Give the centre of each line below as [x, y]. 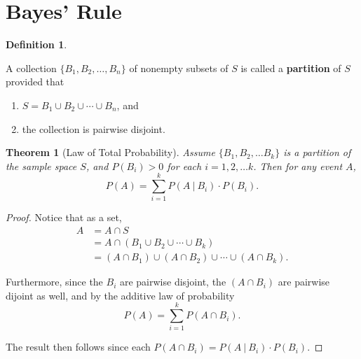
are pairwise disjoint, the [173, 282]
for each [184, 166]
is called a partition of [291, 68]
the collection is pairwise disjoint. [94, 128]
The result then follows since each [78, 347]
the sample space [41, 166]
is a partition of [317, 152]
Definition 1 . [36, 44]
